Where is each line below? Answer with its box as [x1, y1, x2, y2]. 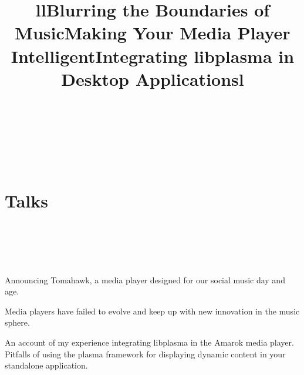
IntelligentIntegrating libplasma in [11, 43, 295, 68]
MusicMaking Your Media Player [15, 21, 291, 45]
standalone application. [5, 359, 88, 371]
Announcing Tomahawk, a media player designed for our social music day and [5, 273, 285, 286]
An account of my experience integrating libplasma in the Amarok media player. [5, 336, 294, 348]
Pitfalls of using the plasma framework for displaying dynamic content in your [5, 347, 286, 360]
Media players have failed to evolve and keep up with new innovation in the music [5, 304, 300, 317]
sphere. [5, 316, 30, 329]
